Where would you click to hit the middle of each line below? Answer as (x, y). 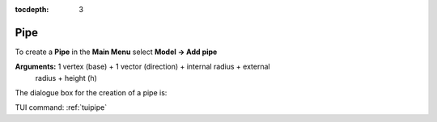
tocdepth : (32, 9)
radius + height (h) (66, 78)
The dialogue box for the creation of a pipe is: (91, 93)
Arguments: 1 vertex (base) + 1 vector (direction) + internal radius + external (142, 67)
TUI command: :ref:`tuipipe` (61, 107)
